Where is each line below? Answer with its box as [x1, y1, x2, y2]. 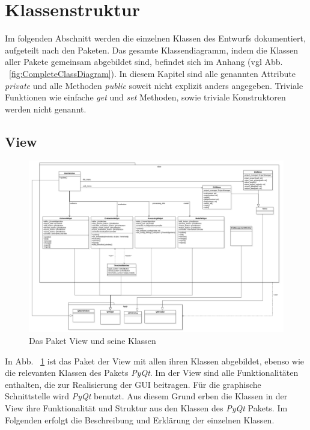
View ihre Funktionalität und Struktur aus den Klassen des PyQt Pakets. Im [5, 401, 288, 414]
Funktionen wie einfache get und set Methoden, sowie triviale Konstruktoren [5, 91, 286, 103]
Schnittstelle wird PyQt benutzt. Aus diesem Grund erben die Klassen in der [5, 390, 288, 402]
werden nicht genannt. [5, 102, 87, 115]
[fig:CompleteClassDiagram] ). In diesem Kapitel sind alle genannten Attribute [9, 67, 296, 79]
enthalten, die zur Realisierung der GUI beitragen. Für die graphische [5, 378, 261, 390]
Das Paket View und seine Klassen [29, 334, 156, 346]
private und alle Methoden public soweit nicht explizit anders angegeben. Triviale [5, 79, 303, 91]
